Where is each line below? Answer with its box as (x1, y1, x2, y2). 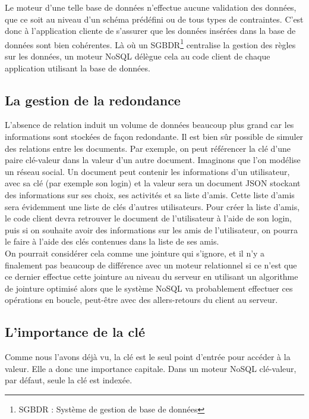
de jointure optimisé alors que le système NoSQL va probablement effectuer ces (5, 282, 293, 294)
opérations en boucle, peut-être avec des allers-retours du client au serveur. (5, 293, 278, 306)
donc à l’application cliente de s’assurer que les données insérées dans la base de (5, 24, 296, 37)
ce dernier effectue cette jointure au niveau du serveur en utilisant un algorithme (5, 270, 298, 283)
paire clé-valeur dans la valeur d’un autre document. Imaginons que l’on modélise (5, 154, 301, 166)
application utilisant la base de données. (5, 61, 150, 74)
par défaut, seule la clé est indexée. (5, 374, 133, 386)
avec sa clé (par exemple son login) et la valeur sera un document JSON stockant (5, 177, 301, 189)
